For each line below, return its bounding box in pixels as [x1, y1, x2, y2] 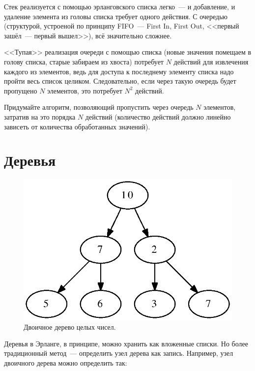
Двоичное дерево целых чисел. [24, 322, 116, 332]
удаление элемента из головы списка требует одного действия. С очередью [4, 11, 228, 21]
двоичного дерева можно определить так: [4, 357, 127, 368]
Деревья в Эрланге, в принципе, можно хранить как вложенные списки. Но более [4, 338, 248, 348]
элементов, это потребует [47, 85, 122, 95]
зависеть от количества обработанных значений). [4, 121, 150, 131]
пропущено [4, 85, 37, 95]
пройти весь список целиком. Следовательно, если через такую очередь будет [4, 76, 236, 86]
